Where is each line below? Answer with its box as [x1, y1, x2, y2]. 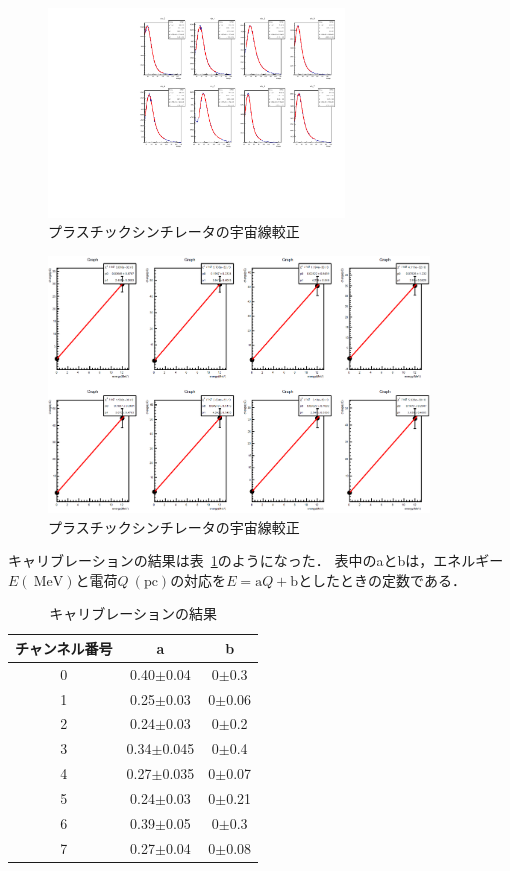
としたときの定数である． [298, 569, 466, 590]
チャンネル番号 [15, 637, 113, 658]
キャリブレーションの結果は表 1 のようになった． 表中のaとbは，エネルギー [8, 550, 504, 571]
